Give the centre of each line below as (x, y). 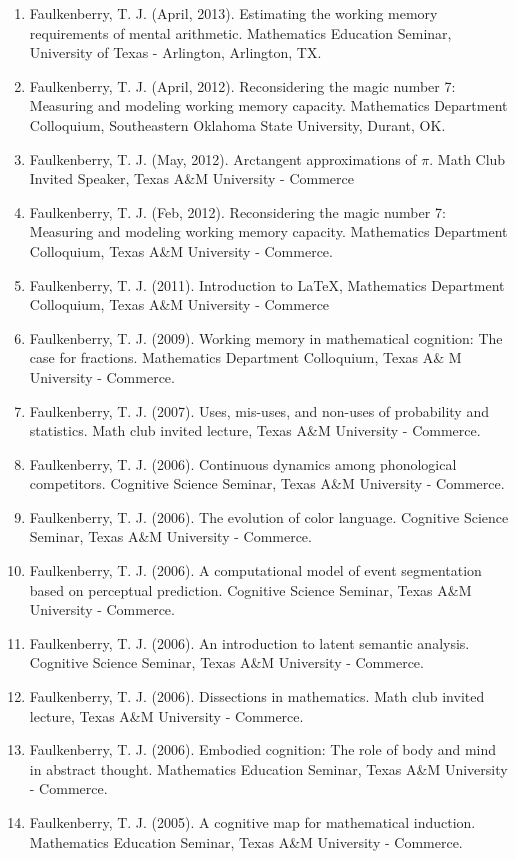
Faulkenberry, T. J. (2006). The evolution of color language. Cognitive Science (269, 516)
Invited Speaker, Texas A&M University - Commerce (191, 178)
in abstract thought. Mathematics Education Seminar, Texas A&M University (268, 768)
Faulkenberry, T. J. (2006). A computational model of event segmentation (255, 570)
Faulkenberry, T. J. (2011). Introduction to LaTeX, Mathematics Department (267, 284)
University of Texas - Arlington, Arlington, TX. (175, 52)
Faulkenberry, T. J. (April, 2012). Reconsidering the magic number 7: (242, 85)
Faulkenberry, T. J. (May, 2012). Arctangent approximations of (223, 158)
